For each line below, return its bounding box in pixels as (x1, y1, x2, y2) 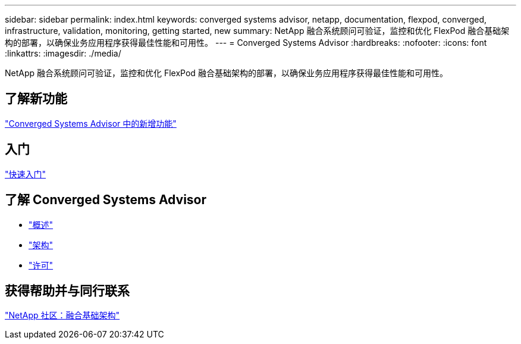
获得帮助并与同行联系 (5, 283, 130, 298)
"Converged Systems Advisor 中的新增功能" (5, 118, 177, 129)
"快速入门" (5, 168, 46, 179)
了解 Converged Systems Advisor (5, 192, 207, 208)
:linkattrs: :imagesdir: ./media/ (5, 48, 121, 58)
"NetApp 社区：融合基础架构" (5, 310, 120, 321)
